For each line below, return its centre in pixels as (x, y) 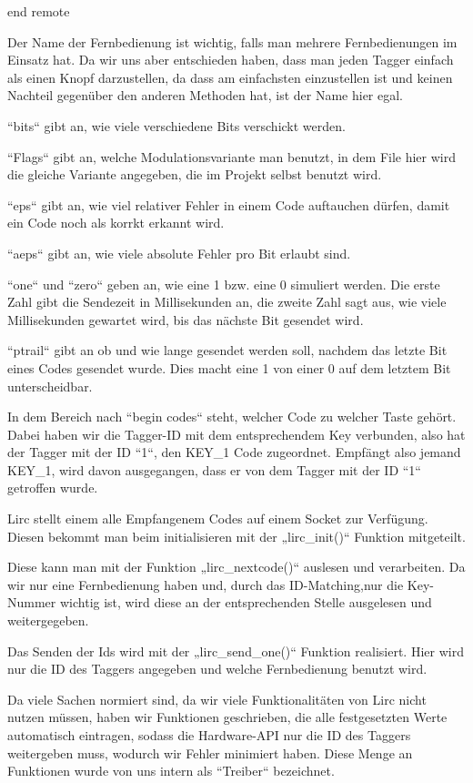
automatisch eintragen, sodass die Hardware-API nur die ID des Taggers (209, 735)
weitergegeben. (48, 620)
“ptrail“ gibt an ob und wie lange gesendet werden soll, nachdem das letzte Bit (227, 350)
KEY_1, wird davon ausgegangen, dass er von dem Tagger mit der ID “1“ (214, 469)
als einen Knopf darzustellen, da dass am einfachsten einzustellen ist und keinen (230, 77)
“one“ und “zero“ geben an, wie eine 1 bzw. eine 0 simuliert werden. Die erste (224, 284)
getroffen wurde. (53, 488)
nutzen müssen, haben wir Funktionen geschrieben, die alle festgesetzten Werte (227, 717)
